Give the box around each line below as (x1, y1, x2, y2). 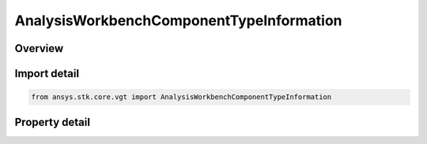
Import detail (14, 67, 79, 80)
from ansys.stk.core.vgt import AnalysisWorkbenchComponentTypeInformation (31, 93, 332, 102)
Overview (14, 42, 64, 55)
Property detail (14, 115, 91, 129)
